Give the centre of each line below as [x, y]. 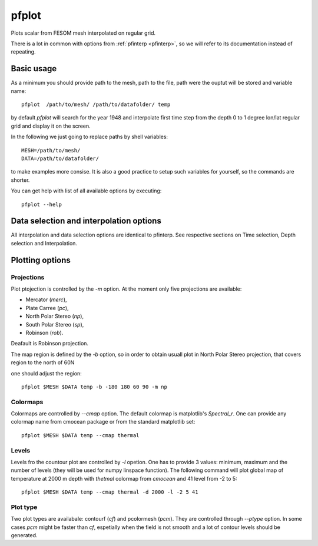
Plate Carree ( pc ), [47, 308]
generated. [24, 535]
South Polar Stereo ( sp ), [55, 324]
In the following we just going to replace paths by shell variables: [89, 137]
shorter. [20, 180]
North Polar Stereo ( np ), [55, 316]
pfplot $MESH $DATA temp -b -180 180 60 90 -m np [95, 387]
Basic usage [34, 69]
